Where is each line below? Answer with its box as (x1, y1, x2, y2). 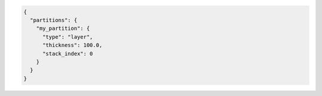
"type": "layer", (42, 33, 94, 40)
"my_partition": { (36, 25, 90, 32)
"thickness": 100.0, (42, 42, 103, 49)
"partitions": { (30, 17, 78, 23)
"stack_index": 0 (42, 50, 94, 57)
